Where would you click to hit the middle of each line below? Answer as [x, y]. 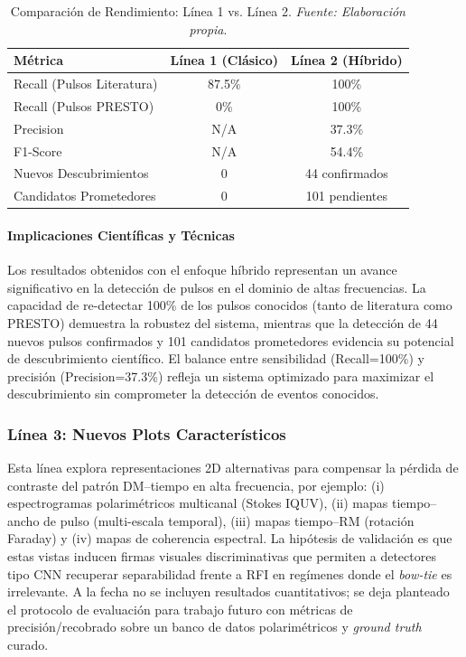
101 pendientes [347, 196]
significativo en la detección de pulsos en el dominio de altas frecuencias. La [217, 287]
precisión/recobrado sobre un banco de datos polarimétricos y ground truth [214, 627]
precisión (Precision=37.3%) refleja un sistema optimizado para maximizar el [221, 375]
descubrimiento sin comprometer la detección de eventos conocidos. [193, 394]
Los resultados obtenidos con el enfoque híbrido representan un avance [202, 270]
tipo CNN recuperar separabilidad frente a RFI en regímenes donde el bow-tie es [230, 573]
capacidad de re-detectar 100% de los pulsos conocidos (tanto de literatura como [230, 305]
